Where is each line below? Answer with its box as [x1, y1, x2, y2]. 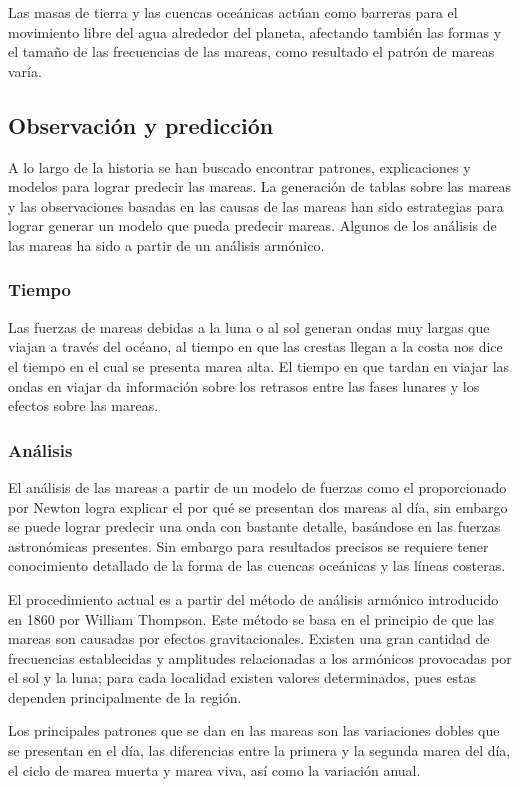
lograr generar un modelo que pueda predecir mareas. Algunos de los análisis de [8, 215, 497, 236]
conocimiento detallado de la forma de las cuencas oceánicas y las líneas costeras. [8, 555, 506, 576]
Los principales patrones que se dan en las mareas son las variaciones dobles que [8, 720, 500, 741]
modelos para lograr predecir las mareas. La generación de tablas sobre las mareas [8, 176, 512, 197]
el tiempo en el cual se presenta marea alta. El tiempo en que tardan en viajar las [8, 355, 510, 376]
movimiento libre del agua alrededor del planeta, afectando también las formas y [8, 21, 502, 42]
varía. [8, 60, 42, 81]
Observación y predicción [8, 109, 274, 140]
